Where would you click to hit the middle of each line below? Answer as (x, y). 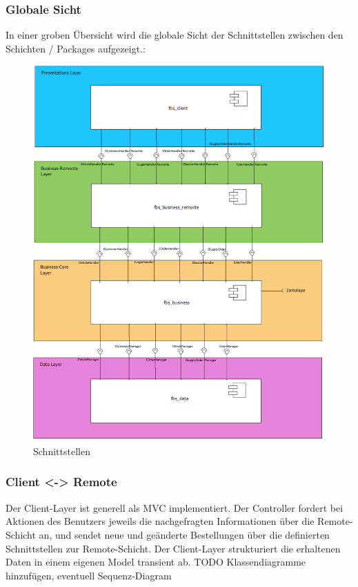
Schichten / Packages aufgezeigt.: (76, 48)
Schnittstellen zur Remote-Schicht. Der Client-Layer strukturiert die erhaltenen (173, 548)
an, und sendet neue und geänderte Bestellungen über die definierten (184, 534)
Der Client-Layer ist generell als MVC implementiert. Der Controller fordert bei (175, 507)
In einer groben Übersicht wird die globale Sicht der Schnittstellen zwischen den (175, 35)
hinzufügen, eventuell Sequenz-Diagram (89, 575)
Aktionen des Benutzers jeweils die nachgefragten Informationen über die (160, 521)
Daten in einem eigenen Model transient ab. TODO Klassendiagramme (156, 562)
